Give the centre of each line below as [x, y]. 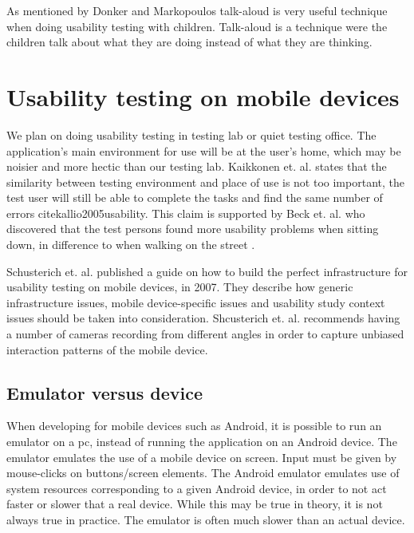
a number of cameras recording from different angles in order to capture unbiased [205, 334]
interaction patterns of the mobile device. [107, 349]
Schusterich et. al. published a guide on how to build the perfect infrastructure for [207, 271]
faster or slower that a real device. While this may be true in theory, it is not [195, 504]
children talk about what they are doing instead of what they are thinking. [189, 42]
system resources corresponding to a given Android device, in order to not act [197, 488]
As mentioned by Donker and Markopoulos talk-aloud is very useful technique [197, 10]
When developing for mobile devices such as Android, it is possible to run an [194, 426]
